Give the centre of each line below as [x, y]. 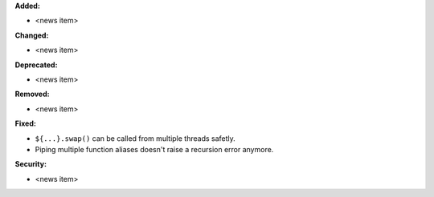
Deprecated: [36, 65]
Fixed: [25, 123]
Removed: [32, 94]
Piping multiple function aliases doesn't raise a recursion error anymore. [154, 149]
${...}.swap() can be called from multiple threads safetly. [135, 138]
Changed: [32, 35]
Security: [31, 164]
